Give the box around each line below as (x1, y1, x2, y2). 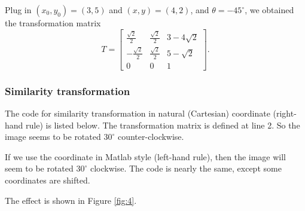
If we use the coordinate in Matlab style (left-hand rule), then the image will (5, 150, 286, 163)
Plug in (5, 4, 32, 16)
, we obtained (245, 4, 294, 16)
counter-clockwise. (117, 130, 184, 143)
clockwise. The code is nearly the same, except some (90, 162, 282, 175)
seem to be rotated (5, 162, 74, 175)
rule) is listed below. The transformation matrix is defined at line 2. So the (26, 118, 300, 131)
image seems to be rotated (5, 130, 101, 143)
